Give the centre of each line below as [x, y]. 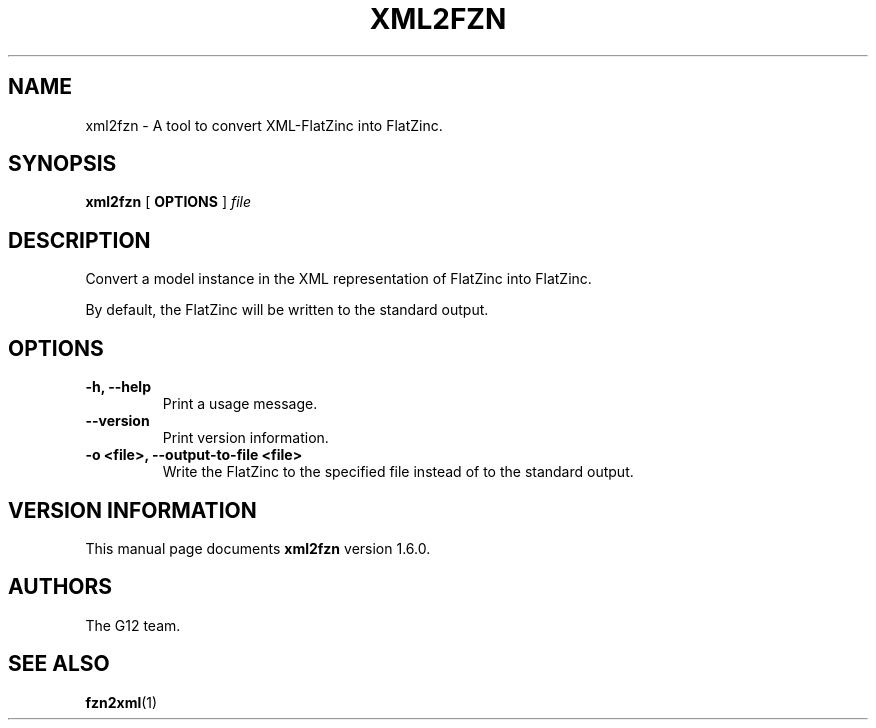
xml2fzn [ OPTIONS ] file [168, 202]
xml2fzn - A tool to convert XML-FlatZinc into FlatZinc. [264, 125]
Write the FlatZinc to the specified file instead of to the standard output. [398, 472]
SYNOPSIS [62, 164]
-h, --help [118, 387]
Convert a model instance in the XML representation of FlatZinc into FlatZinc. [338, 279]
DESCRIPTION [79, 240]
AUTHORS [60, 587]
